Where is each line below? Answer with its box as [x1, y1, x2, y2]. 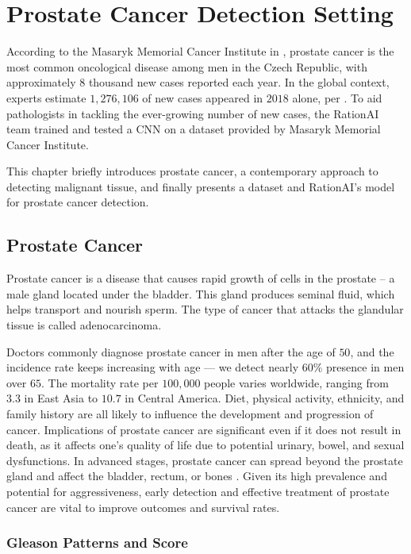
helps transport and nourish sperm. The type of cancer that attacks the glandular [6, 301, 404, 317]
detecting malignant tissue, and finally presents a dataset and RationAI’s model [6, 178, 395, 194]
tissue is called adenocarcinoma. [6, 317, 162, 333]
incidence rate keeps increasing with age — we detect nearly [6, 359, 299, 375]
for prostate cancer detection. [6, 194, 149, 210]
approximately [6, 74, 76, 90]
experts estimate [6, 89, 86, 106]
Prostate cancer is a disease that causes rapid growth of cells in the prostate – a [6, 270, 395, 287]
